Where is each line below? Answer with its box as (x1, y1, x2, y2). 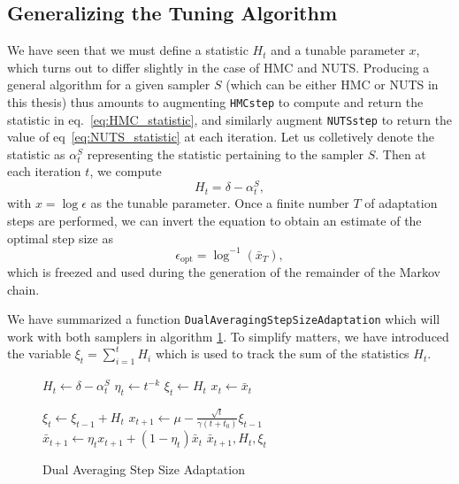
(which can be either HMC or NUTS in (226, 75, 439, 94)
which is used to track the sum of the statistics (155, 344, 409, 363)
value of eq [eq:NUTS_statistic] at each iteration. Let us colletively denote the (7, 127, 435, 146)
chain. (7, 280, 40, 298)
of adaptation (364, 194, 438, 212)
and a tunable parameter (271, 41, 405, 59)
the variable (7, 344, 71, 363)
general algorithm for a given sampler (7, 75, 210, 94)
